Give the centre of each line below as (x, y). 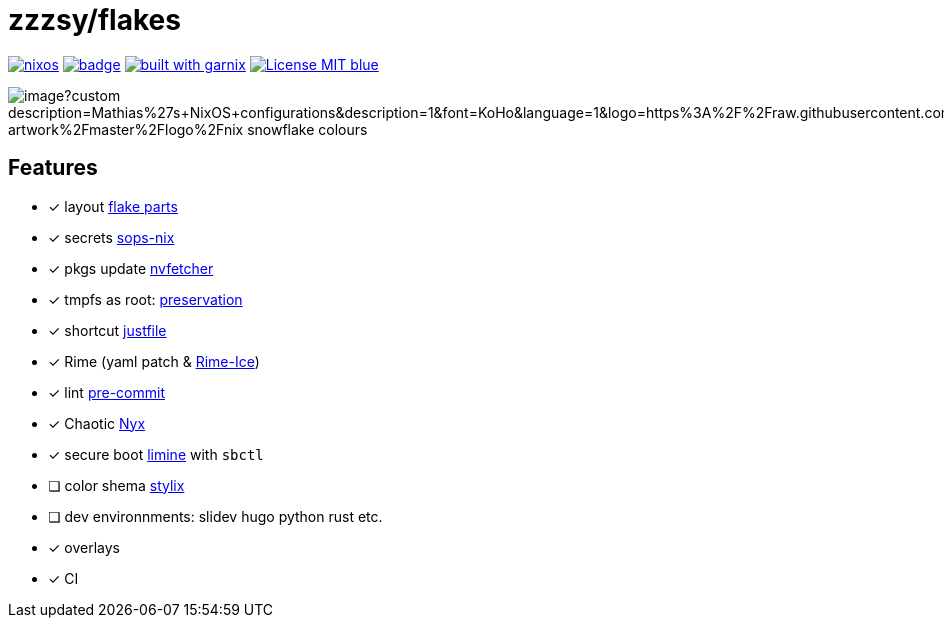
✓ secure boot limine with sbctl (156, 454)
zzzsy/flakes (94, 20)
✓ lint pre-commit (106, 392)
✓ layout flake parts (113, 206)
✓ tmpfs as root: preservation (145, 299)
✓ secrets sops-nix (111, 237)
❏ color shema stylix (116, 485)
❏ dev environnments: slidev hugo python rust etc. (215, 516)
